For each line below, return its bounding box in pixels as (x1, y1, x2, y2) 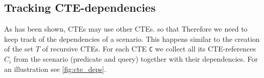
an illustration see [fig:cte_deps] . (4, 63, 106, 74)
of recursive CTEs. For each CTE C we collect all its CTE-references (42, 43, 256, 54)
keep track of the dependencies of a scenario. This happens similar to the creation (4, 33, 260, 44)
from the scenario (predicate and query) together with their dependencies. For (13, 54, 258, 64)
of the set (4, 43, 34, 54)
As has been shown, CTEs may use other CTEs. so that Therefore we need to (4, 23, 248, 34)
